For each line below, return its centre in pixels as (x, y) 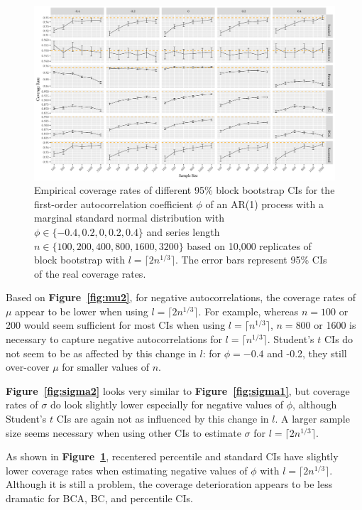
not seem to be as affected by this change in (101, 353)
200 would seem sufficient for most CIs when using (116, 325)
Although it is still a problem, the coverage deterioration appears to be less (169, 484)
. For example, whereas (248, 311)
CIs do (339, 339)
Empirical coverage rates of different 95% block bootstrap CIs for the (185, 190)
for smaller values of (106, 367)
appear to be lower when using (82, 311)
